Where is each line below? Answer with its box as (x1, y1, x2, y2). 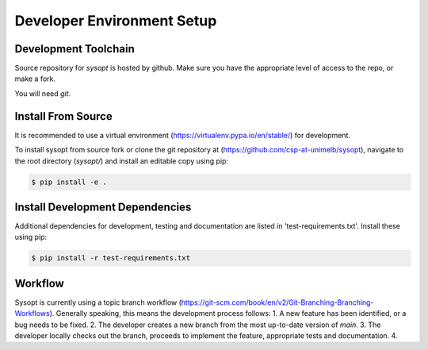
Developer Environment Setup (14, 12, 217, 29)
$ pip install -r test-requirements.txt (31, 254, 190, 263)
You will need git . (14, 88, 71, 98)
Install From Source (14, 110, 113, 123)
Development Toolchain (14, 42, 135, 56)
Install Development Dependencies (14, 200, 192, 213)
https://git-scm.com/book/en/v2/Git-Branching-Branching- (181, 298, 374, 307)
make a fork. (14, 74, 55, 83)
